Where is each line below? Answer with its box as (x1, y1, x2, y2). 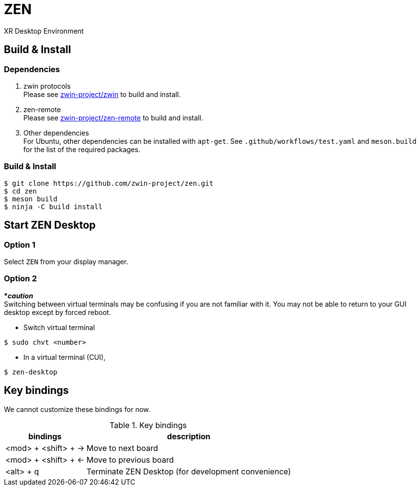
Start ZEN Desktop (4, 219, 96, 232)
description (167, 431, 210, 441)
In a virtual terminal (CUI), (23, 353, 106, 361)
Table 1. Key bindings (109, 420, 187, 430)
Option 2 (4, 274, 37, 284)
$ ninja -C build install (4, 202, 103, 211)
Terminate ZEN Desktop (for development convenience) (86, 466, 291, 476)
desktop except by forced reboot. (4, 308, 111, 316)
